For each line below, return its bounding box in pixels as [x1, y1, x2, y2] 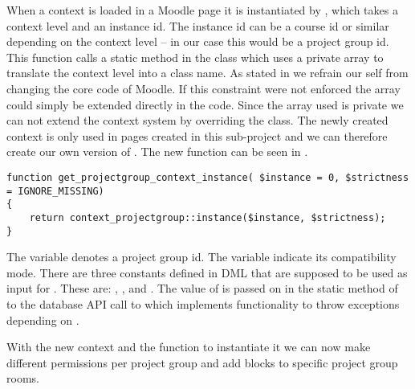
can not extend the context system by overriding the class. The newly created [6, 112, 389, 129]
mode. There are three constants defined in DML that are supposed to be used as [6, 264, 408, 280]
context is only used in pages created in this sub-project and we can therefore [6, 127, 388, 144]
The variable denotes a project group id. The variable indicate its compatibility [6, 248, 397, 265]
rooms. [6, 370, 39, 387]
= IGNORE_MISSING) [6, 185, 104, 197]
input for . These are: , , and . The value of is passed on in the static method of [6, 280, 398, 297]
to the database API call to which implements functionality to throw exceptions [6, 296, 400, 312]
